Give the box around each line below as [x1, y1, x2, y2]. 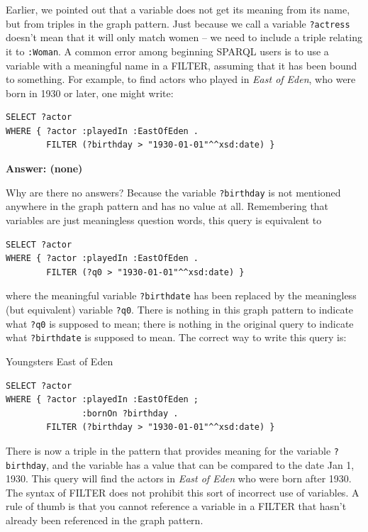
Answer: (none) [6, 161, 83, 176]
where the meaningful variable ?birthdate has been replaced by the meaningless [6, 288, 357, 303]
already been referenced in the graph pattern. [6, 512, 203, 527]
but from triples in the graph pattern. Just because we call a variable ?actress [6, 16, 350, 31]
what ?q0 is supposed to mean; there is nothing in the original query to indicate [6, 316, 354, 331]
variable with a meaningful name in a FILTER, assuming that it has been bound [6, 57, 357, 72]
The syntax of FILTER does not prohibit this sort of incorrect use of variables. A [6, 484, 359, 499]
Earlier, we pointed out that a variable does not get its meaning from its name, [6, 2, 350, 16]
